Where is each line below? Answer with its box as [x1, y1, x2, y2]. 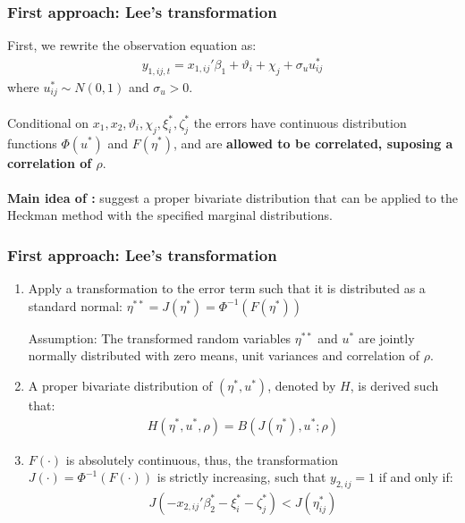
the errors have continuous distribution [193, 113, 407, 131]
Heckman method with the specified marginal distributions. [7, 206, 333, 224]
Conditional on [7, 113, 89, 131]
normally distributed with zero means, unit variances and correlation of [28, 346, 420, 365]
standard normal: [28, 296, 123, 315]
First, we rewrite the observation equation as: [7, 36, 257, 55]
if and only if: [378, 468, 453, 486]
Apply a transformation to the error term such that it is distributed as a [28, 279, 426, 298]
